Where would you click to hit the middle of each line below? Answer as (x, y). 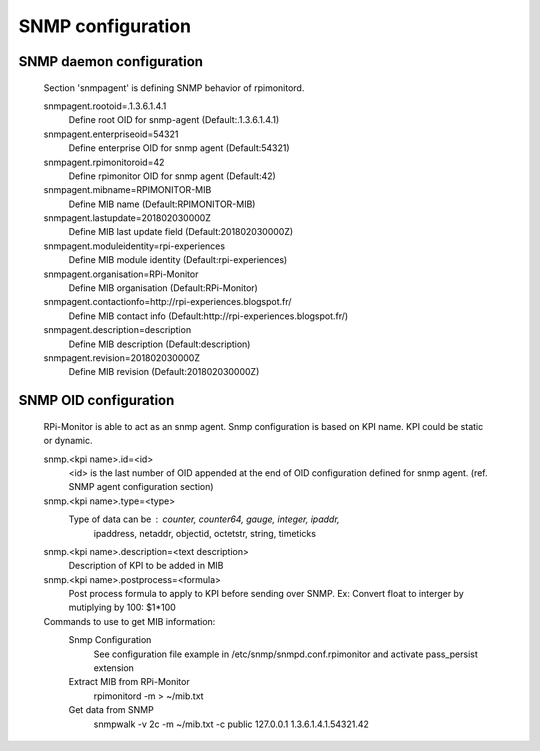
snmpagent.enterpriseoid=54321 (111, 134)
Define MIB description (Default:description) (159, 344)
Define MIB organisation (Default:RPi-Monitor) (163, 288)
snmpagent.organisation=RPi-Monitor (121, 274)
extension (114, 668)
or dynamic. (68, 441)
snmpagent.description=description (117, 330)
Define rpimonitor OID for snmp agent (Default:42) (172, 176)
